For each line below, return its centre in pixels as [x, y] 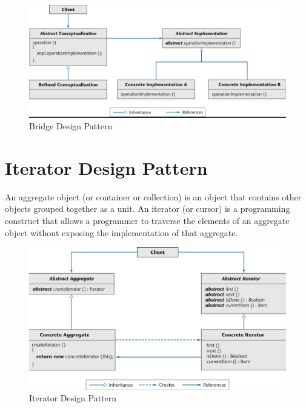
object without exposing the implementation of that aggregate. [121, 232]
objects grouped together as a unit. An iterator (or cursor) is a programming [148, 209]
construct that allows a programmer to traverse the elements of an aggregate [147, 220]
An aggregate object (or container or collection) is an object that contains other [153, 196]
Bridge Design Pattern [71, 126]
